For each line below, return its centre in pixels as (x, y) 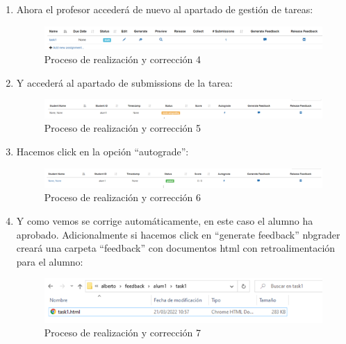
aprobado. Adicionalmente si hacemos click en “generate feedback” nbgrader (178, 234)
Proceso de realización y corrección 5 (122, 128)
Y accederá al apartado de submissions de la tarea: (124, 82)
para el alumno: (50, 261)
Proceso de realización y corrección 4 (122, 59)
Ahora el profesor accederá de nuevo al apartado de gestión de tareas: (165, 9)
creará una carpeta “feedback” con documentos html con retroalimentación (176, 248)
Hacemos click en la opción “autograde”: (102, 151)
